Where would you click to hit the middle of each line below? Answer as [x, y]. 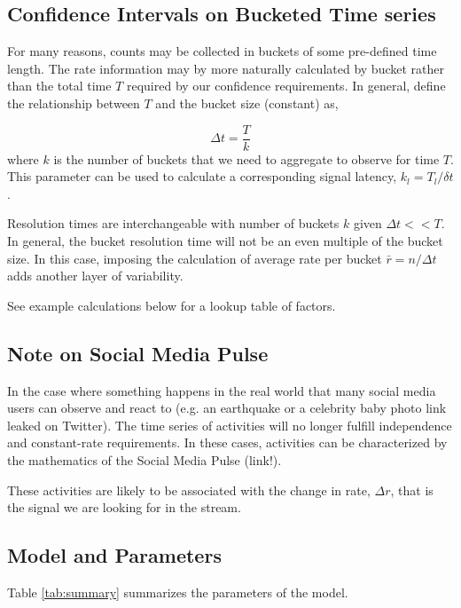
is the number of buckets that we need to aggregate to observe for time [246, 158]
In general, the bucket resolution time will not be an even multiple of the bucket [225, 241]
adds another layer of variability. [95, 276]
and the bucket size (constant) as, [247, 103]
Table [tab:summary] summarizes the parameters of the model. [178, 592]
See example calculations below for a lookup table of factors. [172, 305]
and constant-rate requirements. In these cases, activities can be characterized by [227, 442]
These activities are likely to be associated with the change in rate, [189, 490]
